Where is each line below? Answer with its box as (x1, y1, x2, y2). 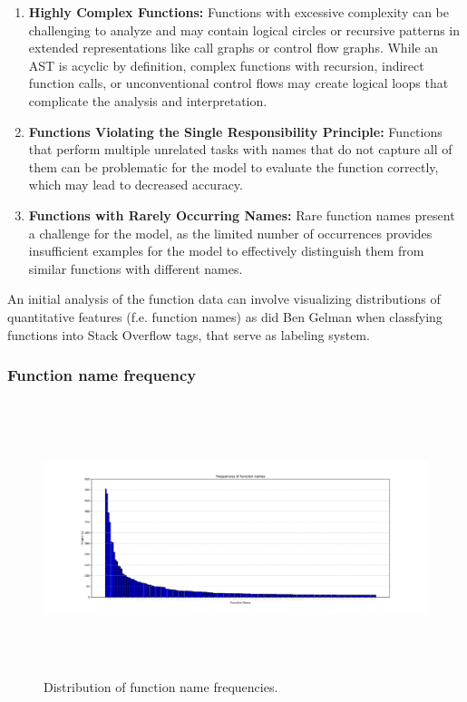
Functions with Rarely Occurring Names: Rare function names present (28, 205, 455, 224)
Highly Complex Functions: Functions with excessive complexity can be (28, 3, 449, 21)
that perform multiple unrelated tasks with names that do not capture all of (28, 140, 452, 159)
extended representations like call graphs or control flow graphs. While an (28, 38, 439, 57)
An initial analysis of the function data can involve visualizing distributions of (7, 289, 441, 308)
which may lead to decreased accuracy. (28, 175, 243, 194)
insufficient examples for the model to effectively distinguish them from (28, 241, 424, 260)
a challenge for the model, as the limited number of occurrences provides (28, 223, 433, 242)
